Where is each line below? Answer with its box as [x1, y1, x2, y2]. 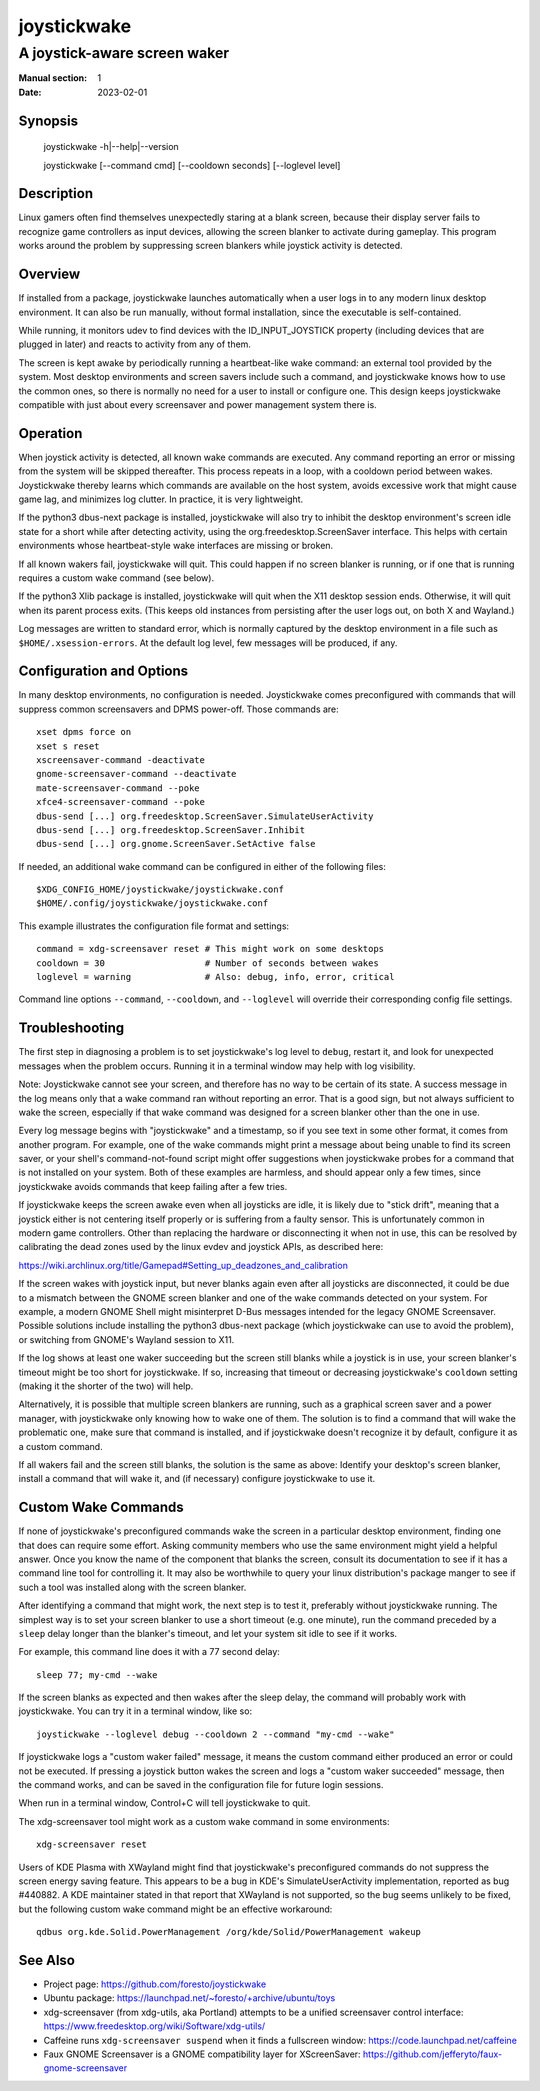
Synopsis [18, 112, 79, 129]
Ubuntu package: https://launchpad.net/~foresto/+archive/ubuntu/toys [43, 1992, 336, 2004]
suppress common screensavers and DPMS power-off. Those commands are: [18, 703, 339, 715]
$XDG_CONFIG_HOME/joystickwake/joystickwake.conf [36, 884, 285, 895]
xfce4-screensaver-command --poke [36, 796, 205, 808]
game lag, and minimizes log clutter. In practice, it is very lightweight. [18, 493, 304, 505]
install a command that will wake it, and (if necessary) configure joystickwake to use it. [18, 1473, 376, 1485]
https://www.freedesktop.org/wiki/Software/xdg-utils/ [43, 2020, 266, 2032]
